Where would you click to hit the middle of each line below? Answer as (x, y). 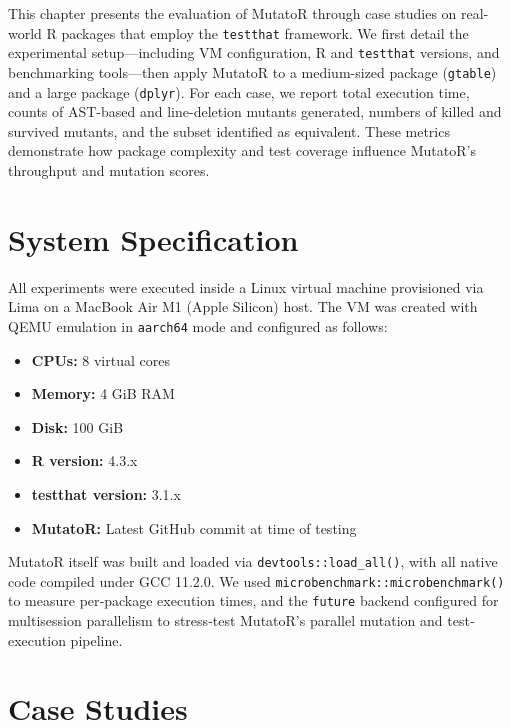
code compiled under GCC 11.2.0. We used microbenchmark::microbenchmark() (256, 580)
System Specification (153, 238)
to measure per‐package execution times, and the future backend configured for (253, 600)
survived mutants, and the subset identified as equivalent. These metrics (229, 130)
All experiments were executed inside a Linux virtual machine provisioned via (246, 286)
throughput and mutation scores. (109, 170)
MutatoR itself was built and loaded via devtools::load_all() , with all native (253, 561)
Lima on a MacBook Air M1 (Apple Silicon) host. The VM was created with (243, 306)
